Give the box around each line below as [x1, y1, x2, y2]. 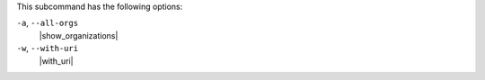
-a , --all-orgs [16, 18, 79, 29]
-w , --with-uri [16, 43, 79, 54]
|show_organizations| [39, 30, 119, 40]
